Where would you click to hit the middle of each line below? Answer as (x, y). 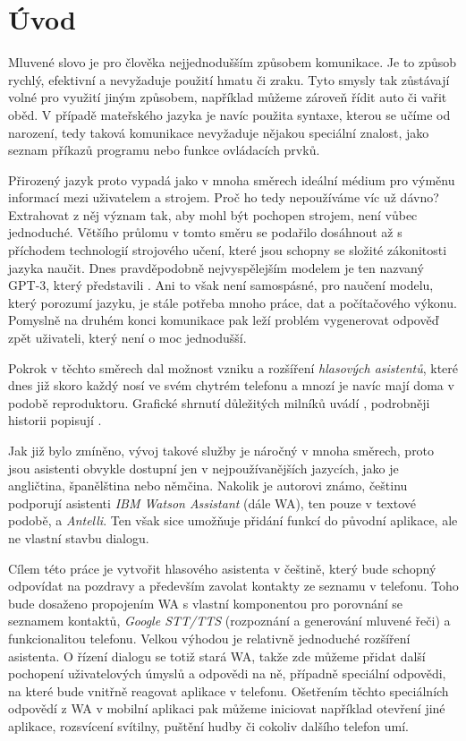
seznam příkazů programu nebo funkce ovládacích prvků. (164, 150)
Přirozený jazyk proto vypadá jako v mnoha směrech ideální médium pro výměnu (232, 179)
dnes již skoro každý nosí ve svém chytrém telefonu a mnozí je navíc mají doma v (231, 385)
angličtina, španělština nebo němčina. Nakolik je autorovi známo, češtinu (208, 485)
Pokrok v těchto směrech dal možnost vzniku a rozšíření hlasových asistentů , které (233, 367)
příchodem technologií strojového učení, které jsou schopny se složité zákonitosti (228, 250)
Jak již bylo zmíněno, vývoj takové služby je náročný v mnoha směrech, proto (221, 450)
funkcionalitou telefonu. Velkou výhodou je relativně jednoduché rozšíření (209, 638)
